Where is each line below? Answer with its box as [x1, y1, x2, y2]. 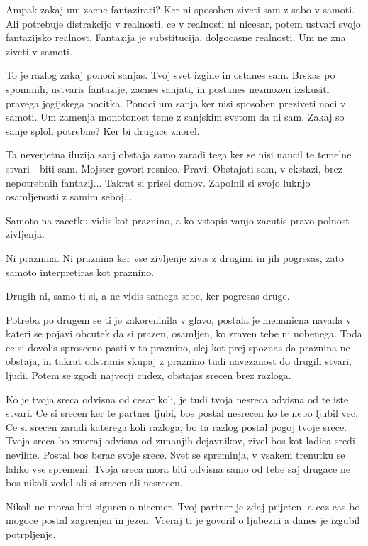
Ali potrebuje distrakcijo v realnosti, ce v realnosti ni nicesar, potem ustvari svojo [6, 16, 361, 31]
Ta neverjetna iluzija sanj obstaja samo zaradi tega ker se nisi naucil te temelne [6, 147, 352, 162]
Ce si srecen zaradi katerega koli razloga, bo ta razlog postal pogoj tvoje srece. [6, 419, 347, 434]
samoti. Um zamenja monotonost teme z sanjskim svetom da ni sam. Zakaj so [6, 109, 345, 124]
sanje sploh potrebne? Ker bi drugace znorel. [6, 123, 200, 138]
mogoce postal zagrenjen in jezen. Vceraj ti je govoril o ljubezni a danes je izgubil [6, 513, 360, 528]
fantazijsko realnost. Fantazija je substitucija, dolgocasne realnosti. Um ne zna [6, 30, 346, 45]
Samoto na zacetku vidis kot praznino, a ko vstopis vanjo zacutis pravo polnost [6, 212, 350, 227]
